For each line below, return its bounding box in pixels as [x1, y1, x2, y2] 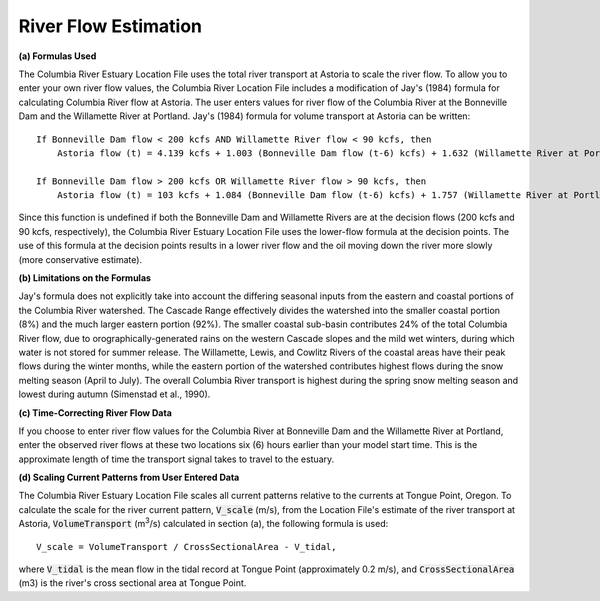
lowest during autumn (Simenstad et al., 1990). [18, 388, 211, 400]
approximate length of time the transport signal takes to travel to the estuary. [18, 453, 335, 465]
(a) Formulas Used [18, 50, 97, 62]
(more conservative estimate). [18, 253, 143, 265]
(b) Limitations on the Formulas [18, 272, 152, 284]
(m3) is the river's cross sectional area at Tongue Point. [18, 577, 247, 589]
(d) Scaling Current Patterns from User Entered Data [18, 471, 240, 484]
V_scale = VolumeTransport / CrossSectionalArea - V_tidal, [36, 541, 337, 552]
